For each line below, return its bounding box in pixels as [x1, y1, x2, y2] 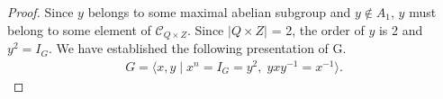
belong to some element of [7, 20, 151, 39]
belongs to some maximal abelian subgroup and [87, 3, 351, 21]
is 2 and [378, 20, 423, 39]
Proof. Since [7, 3, 74, 21]
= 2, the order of [271, 20, 365, 39]
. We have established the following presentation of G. [48, 39, 347, 58]
